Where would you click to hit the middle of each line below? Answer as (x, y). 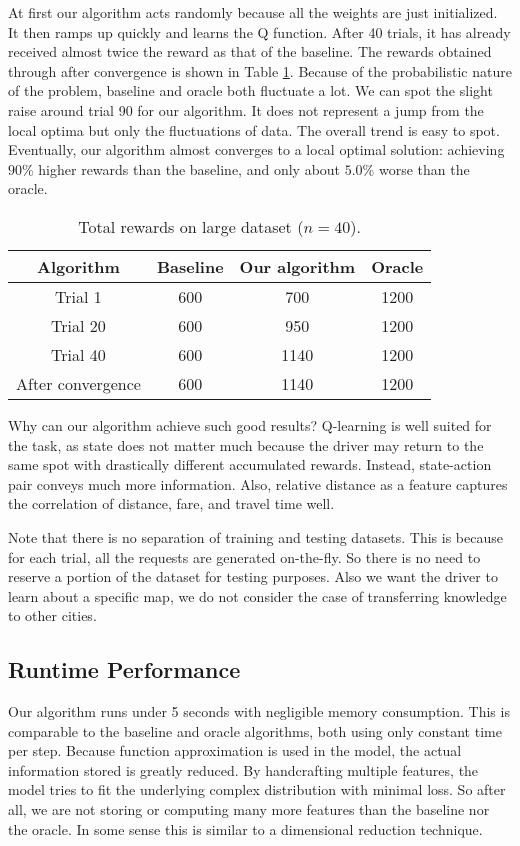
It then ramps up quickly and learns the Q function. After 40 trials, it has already (259, 31)
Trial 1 (78, 296)
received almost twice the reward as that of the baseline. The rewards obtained (250, 51)
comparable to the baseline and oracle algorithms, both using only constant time (255, 730)
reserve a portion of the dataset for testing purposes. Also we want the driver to (253, 576)
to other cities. (52, 615)
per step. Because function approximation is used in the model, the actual (235, 750)
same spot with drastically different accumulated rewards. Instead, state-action (250, 464)
